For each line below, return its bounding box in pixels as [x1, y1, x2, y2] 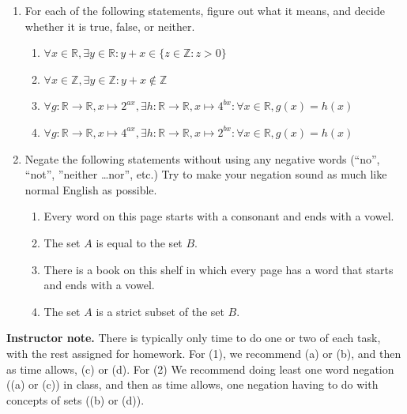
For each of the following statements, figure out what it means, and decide [24, 2, 385, 18]
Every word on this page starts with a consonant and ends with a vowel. [43, 208, 394, 224]
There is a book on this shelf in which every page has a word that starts [43, 261, 394, 277]
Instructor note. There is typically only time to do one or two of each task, [6, 329, 381, 346]
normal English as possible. [24, 181, 157, 198]
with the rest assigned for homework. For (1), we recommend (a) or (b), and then [6, 344, 401, 361]
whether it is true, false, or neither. [24, 17, 195, 34]
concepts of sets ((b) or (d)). [6, 391, 145, 408]
